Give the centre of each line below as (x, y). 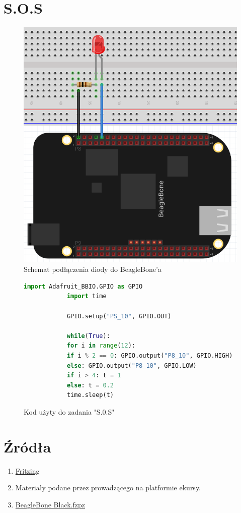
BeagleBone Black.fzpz (50, 504)
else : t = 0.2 (90, 385)
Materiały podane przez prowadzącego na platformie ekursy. (108, 488)
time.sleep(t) (90, 395)
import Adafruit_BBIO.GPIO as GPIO (83, 286)
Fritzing (27, 470)
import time (87, 296)
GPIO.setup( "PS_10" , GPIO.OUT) (119, 316)
